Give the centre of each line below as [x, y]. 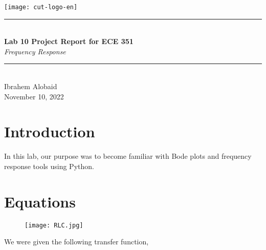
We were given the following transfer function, [76, 242]
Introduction [50, 131]
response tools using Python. [49, 166]
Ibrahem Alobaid [31, 86]
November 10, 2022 [34, 96]
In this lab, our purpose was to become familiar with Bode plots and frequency [128, 156]
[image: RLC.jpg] [54, 225]
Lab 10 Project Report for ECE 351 [69, 41]
